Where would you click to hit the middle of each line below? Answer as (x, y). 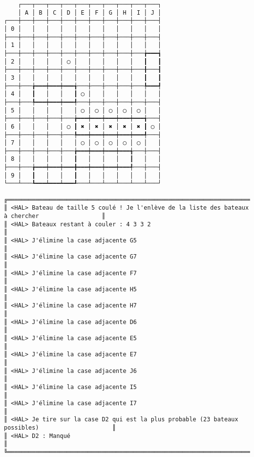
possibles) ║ (60, 428)
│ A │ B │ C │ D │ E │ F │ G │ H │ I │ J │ (90, 12)
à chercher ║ (55, 216)
